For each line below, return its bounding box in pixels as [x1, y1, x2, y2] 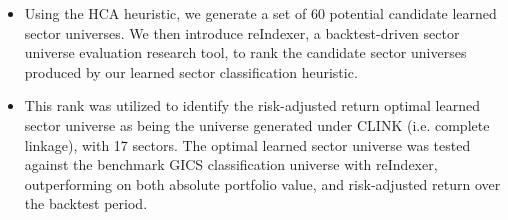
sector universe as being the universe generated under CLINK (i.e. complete [24, 114, 490, 135]
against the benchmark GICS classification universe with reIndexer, [24, 154, 438, 175]
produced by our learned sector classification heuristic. [24, 61, 358, 82]
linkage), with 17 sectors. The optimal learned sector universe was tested [24, 134, 471, 155]
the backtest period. [24, 193, 148, 214]
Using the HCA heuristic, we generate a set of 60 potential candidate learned [24, 3, 497, 23]
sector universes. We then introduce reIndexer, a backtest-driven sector [24, 22, 460, 43]
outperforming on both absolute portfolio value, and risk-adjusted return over [24, 173, 501, 194]
